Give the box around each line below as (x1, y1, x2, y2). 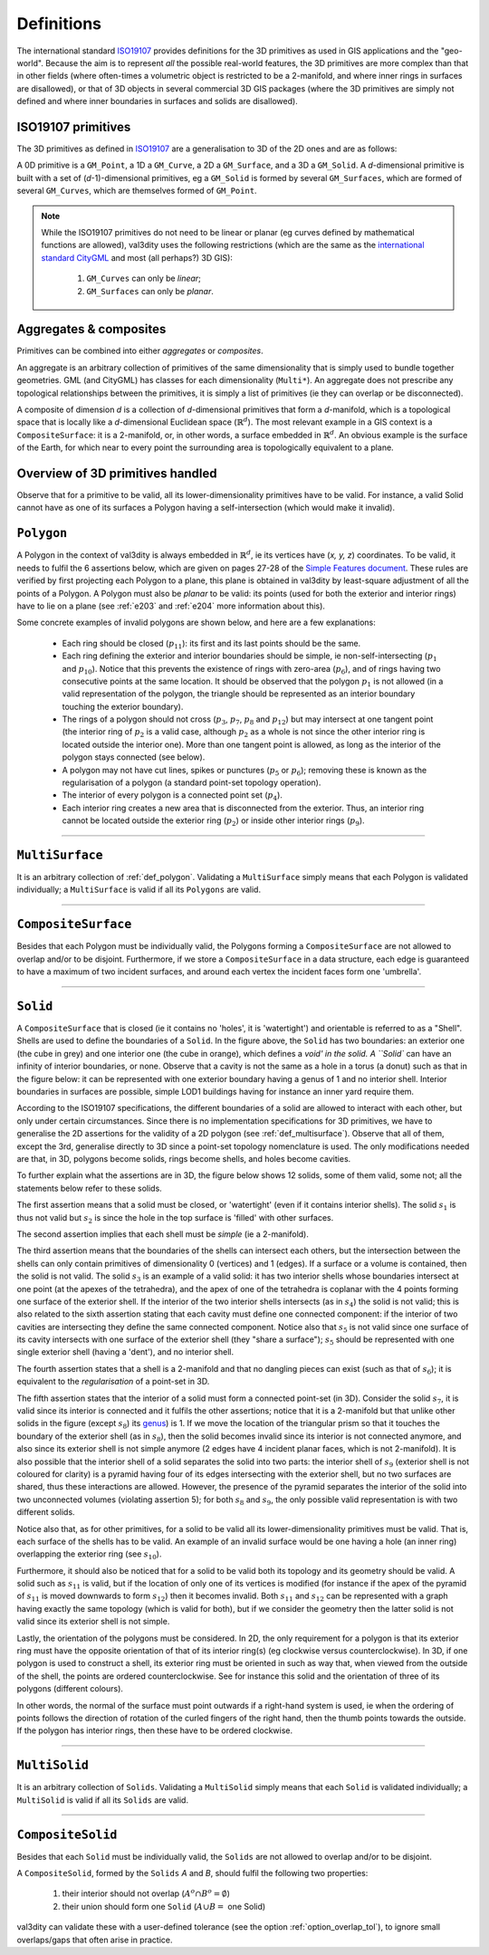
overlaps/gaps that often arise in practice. (16, 1934, 173, 1945)
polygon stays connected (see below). (62, 752, 206, 762)
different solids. (16, 1507, 76, 1518)
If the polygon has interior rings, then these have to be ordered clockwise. (16, 1725, 293, 1736)
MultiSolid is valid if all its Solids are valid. (16, 1794, 189, 1806)
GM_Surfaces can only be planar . (86, 285, 215, 296)
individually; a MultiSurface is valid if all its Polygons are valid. (16, 884, 262, 896)
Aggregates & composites (16, 321, 167, 337)
